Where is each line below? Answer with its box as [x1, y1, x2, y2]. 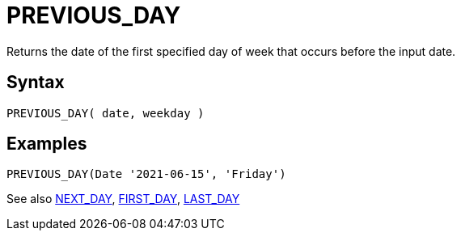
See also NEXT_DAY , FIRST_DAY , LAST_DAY [6, 192, 240, 206]
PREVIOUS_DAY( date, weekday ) [6, 106, 205, 120]
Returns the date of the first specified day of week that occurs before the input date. [6, 44, 456, 58]
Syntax [6, 72, 65, 93]
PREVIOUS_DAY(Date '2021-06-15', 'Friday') [6, 167, 286, 181]
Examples [6, 133, 87, 154]
